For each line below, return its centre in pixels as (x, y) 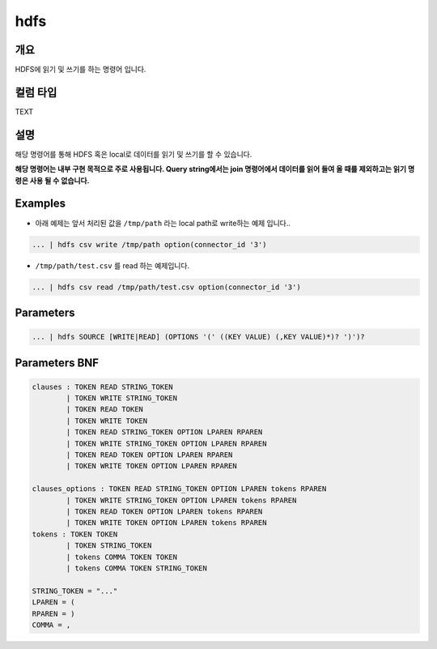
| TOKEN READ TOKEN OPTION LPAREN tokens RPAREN (164, 512)
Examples (40, 204)
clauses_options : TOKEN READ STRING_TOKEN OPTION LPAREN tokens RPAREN (179, 489)
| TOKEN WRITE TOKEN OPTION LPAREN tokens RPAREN (166, 523)
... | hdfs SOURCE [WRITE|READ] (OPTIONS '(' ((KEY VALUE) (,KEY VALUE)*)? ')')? (199, 337)
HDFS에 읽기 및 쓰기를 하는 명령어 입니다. (81, 70)
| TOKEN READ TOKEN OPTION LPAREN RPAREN (149, 455)
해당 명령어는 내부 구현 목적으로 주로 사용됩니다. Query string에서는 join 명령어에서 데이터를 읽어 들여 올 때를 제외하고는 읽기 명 (215, 169)
